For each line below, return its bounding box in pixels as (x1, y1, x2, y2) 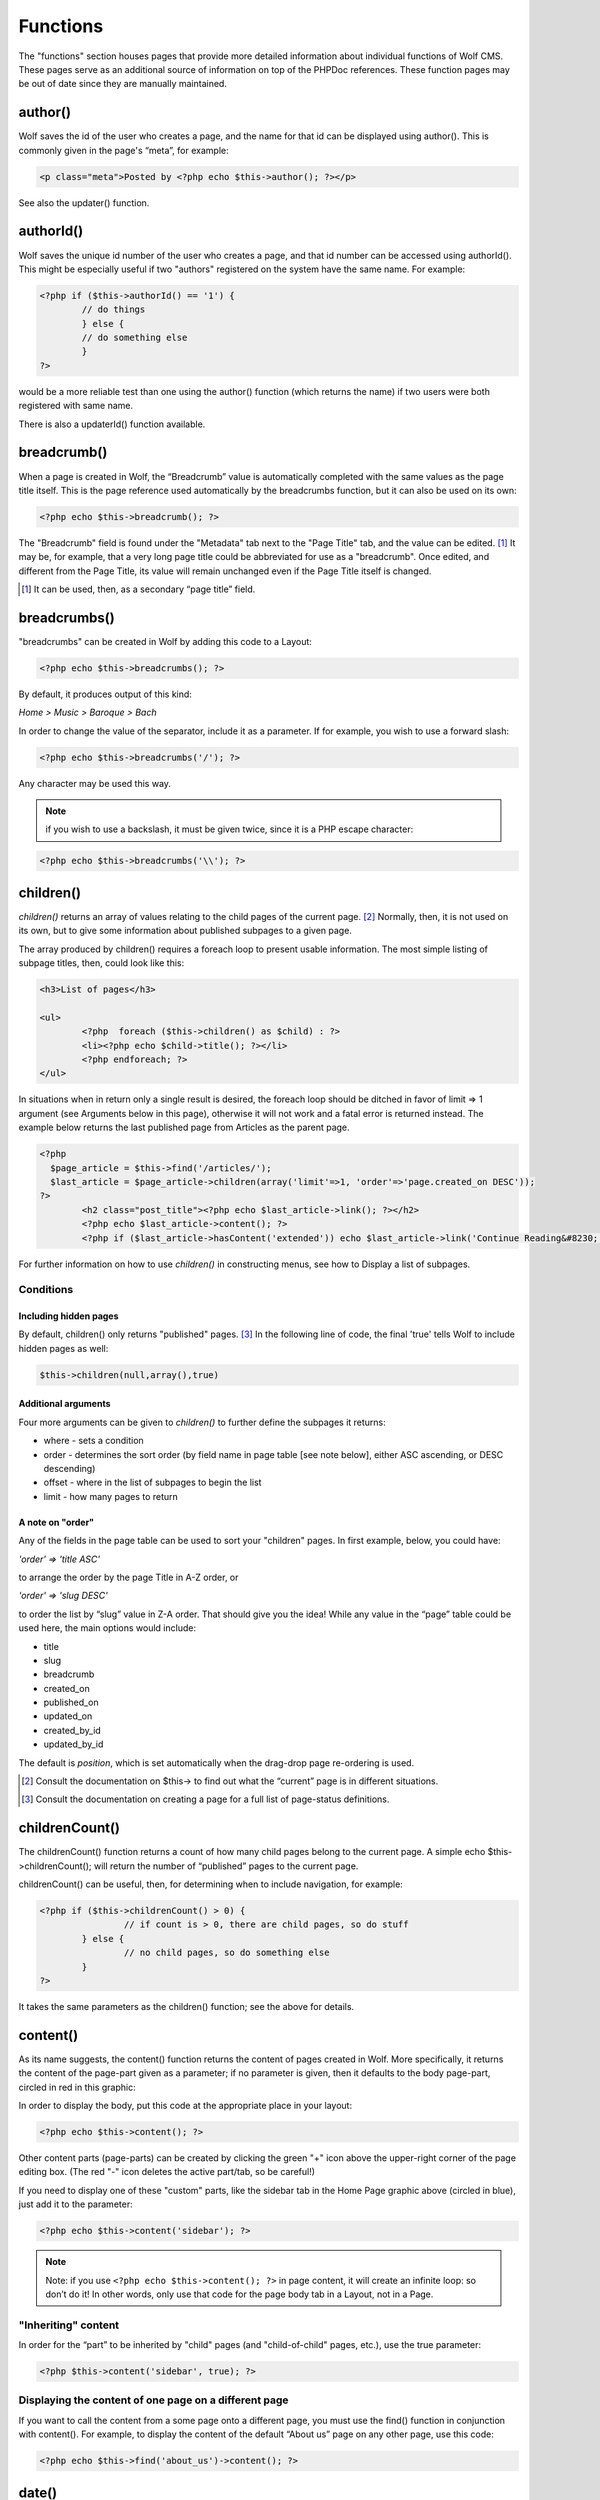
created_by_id (43, 1724, 102, 1736)
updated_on (43, 1710, 93, 1722)
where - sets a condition (43, 1435, 144, 1447)
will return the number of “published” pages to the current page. (93, 1860, 359, 1872)
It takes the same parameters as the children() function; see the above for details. (18, 2001, 355, 2013)
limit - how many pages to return (43, 1490, 179, 1502)
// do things (81, 304, 146, 315)
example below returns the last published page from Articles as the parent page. (18, 1121, 350, 1134)
